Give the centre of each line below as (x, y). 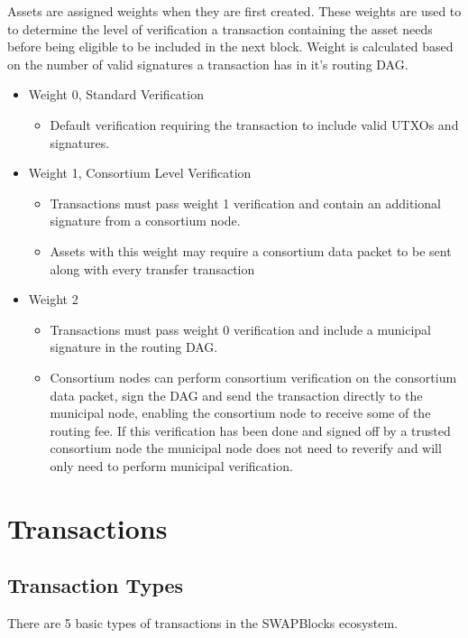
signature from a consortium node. (145, 221)
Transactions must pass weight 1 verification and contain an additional (245, 203)
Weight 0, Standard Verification (116, 94)
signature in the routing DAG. (134, 347)
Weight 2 (53, 299)
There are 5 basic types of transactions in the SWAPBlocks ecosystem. (203, 623)
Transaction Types (96, 585)
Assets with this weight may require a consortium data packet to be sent (251, 250)
